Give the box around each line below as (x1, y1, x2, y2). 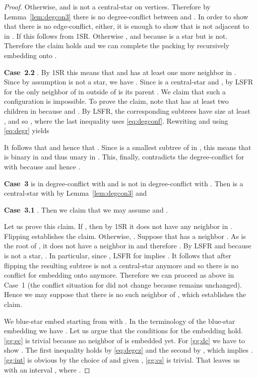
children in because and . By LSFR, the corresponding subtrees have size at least (4, 105, 251, 116)
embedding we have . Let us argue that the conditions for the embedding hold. (4, 325, 243, 336)
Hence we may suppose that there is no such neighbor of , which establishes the (4, 289, 246, 300)
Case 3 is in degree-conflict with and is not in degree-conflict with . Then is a (4, 178, 244, 188)
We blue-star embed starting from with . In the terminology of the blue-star (4, 315, 235, 326)
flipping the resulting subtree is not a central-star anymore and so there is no (4, 260, 239, 270)
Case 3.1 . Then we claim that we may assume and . (4, 204, 168, 215)
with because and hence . (4, 161, 80, 171)
